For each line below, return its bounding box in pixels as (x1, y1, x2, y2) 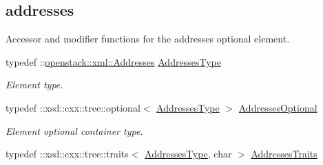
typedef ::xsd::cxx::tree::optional (6, 100, 140, 114)
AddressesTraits (251, 147, 317, 161)
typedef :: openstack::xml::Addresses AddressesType (6, 54, 221, 68)
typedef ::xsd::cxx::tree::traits (6, 147, 129, 161)
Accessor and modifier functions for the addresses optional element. (6, 31, 290, 46)
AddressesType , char (145, 147, 232, 161)
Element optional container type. (6, 123, 143, 138)
